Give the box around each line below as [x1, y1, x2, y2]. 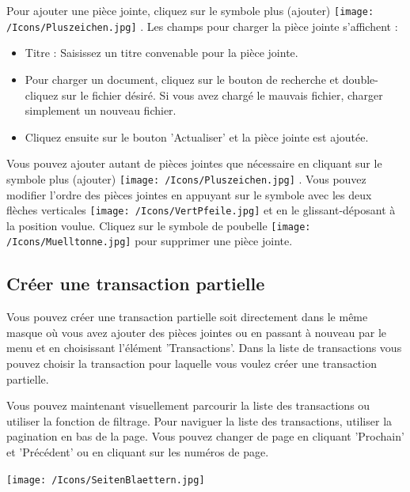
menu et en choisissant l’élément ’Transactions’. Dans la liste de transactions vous [6, 339, 402, 356]
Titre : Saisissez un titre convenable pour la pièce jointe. [25, 44, 298, 61]
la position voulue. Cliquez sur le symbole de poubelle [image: [6, 217, 311, 233]
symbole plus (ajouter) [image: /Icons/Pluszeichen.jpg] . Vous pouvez [6, 170, 366, 187]
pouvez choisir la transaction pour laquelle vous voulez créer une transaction [6, 355, 377, 372]
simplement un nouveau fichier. [25, 102, 177, 119]
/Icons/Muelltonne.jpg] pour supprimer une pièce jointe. [6, 233, 293, 249]
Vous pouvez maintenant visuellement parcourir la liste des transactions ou [6, 397, 370, 414]
